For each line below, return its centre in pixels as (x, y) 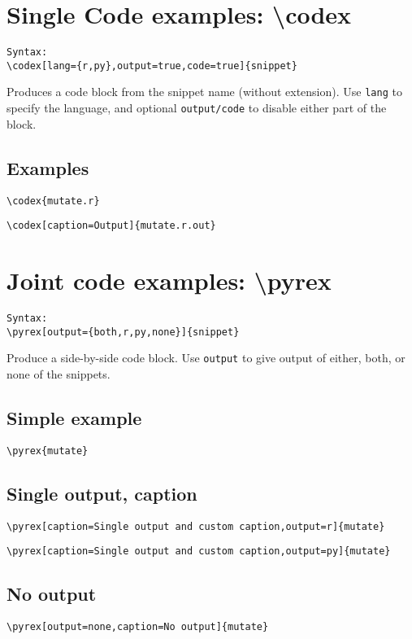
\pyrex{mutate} (48, 451)
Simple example (74, 417)
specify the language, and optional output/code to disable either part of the (197, 108)
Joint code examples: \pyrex (169, 280)
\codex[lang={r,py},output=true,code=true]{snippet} (152, 66)
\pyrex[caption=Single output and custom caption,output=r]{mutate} (196, 526)
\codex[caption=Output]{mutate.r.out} (111, 226)
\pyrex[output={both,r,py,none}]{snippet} (123, 332)
